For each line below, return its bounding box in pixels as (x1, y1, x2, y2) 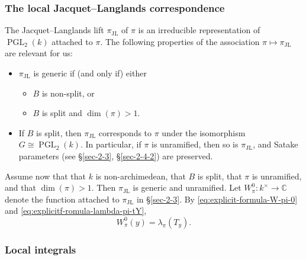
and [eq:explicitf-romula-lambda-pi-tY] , (5, 204, 147, 217)
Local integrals (5, 242, 76, 256)
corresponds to (98, 126, 152, 139)
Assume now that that (5, 169, 86, 182)
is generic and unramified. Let (133, 181, 241, 194)
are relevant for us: (5, 47, 73, 59)
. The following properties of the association (100, 35, 260, 47)
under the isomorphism (162, 126, 246, 139)
